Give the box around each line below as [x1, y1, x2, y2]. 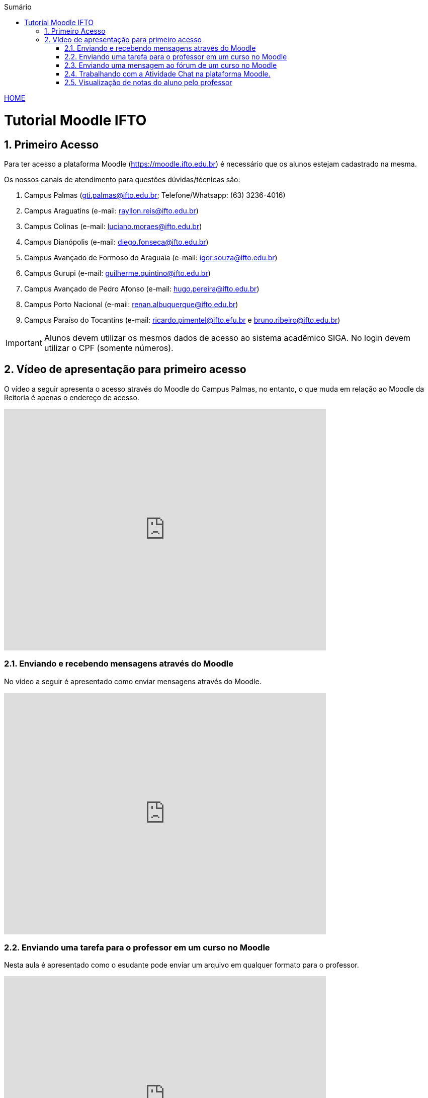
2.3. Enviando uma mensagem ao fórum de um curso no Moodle [64, 61, 277, 69]
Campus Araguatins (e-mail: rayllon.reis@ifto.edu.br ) [24, 206, 199, 215]
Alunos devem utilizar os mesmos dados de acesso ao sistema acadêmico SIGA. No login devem [44, 332, 411, 343]
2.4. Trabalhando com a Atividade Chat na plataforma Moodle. [64, 69, 271, 78]
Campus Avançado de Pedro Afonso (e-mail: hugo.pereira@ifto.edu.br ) [24, 284, 260, 293]
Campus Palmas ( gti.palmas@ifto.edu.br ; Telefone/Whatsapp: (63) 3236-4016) [24, 190, 286, 199]
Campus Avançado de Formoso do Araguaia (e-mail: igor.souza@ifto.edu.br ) [24, 253, 278, 262]
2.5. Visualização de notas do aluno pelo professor [64, 78, 232, 87]
